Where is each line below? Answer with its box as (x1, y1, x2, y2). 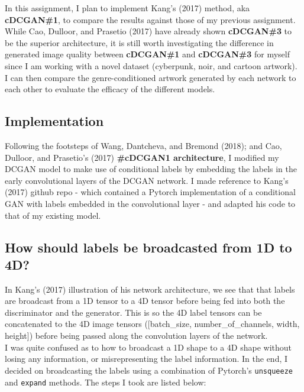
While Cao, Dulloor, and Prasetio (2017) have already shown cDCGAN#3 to (5, 25, 292, 37)
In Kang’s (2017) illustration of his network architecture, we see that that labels (5, 283, 295, 295)
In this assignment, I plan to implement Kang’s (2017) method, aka (5, 2, 250, 14)
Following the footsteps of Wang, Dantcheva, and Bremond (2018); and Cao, (5, 139, 282, 151)
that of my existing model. (5, 209, 101, 221)
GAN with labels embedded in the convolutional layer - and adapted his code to (5, 197, 296, 209)
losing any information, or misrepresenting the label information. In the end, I (5, 352, 288, 365)
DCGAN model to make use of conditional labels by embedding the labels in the (5, 163, 297, 175)
